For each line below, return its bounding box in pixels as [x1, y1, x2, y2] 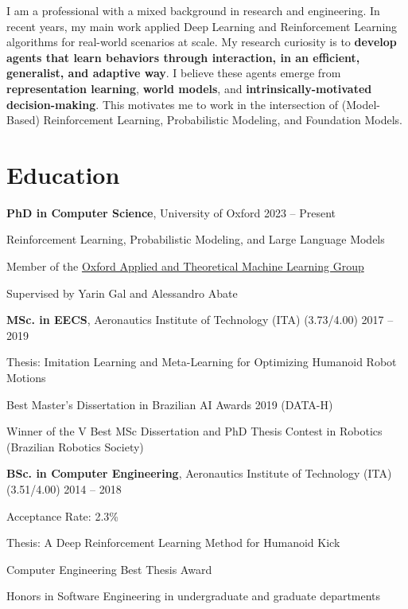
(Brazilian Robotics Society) [6, 438, 144, 455]
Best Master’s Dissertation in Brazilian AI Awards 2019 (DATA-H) [6, 396, 333, 412]
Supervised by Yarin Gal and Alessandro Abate [6, 284, 238, 301]
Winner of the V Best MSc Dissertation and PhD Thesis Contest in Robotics [6, 423, 383, 439]
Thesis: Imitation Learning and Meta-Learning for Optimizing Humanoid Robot [6, 353, 397, 370]
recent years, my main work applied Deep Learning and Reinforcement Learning [6, 18, 398, 34]
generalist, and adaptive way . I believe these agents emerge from [6, 64, 341, 81]
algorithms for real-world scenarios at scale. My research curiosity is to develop [6, 33, 397, 50]
